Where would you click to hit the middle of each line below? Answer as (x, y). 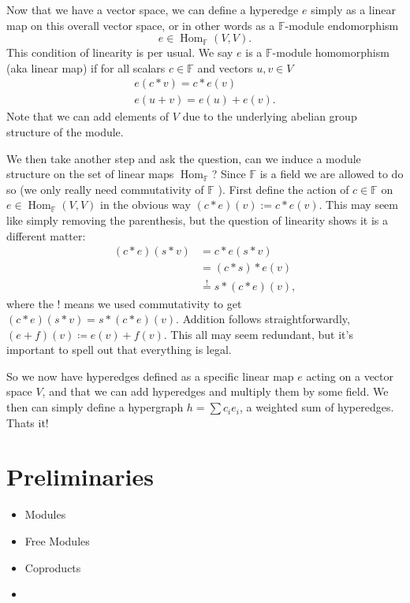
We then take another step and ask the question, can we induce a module (184, 158)
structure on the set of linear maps (90, 174)
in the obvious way (145, 205)
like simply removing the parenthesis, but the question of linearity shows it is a (198, 220)
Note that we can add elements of (88, 116)
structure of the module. (65, 132)
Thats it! (28, 422)
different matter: (46, 235)
